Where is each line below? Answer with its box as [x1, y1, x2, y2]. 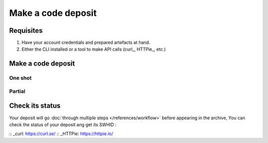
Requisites [9, 26, 43, 35]
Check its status [9, 102, 61, 110]
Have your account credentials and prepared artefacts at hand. [21, 40, 150, 46]
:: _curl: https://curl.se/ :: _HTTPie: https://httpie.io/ [9, 131, 114, 137]
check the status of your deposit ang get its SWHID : [9, 122, 117, 128]
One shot [9, 74, 32, 81]
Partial [9, 87, 26, 94]
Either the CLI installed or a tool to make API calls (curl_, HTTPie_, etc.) [21, 46, 166, 52]
